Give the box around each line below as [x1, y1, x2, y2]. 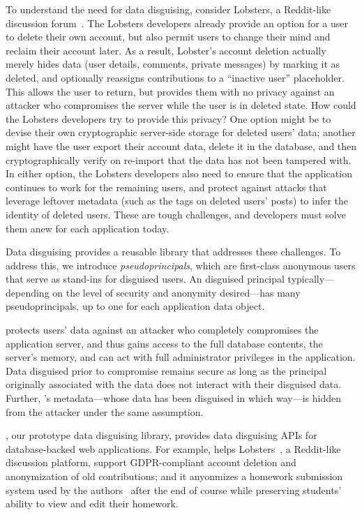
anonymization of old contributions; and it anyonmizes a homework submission [6, 469, 343, 483]
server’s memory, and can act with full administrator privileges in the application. [6, 350, 356, 364]
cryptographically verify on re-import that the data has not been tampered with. [6, 152, 352, 167]
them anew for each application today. [6, 221, 169, 235]
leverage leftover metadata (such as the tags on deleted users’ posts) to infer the [6, 193, 349, 208]
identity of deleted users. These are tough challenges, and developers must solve [6, 207, 346, 221]
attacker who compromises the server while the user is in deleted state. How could [6, 98, 356, 112]
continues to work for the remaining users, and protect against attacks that [6, 179, 327, 194]
